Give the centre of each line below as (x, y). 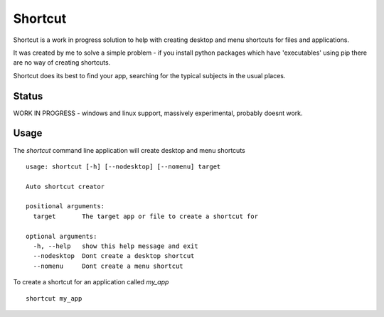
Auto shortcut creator (65, 186)
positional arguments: (65, 206)
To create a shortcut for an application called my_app (91, 282)
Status (28, 96)
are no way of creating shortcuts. (62, 63)
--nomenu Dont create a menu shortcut (108, 266)
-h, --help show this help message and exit (116, 246)
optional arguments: (62, 236)
